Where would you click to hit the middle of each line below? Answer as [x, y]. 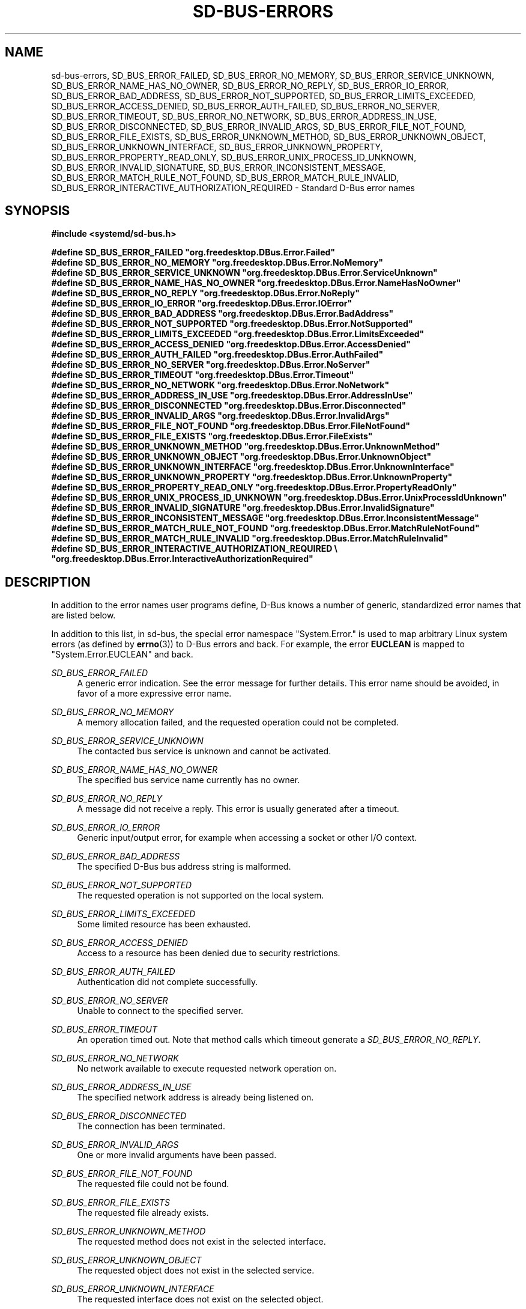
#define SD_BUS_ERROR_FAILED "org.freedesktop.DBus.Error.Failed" [193, 252]
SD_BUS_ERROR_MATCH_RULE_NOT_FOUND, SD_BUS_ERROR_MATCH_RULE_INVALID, [225, 177]
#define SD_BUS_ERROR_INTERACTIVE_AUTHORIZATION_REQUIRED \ [195, 549]
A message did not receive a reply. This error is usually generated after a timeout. [238, 809]
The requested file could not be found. [153, 1184]
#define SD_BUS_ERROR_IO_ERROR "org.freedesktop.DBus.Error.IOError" [202, 304]
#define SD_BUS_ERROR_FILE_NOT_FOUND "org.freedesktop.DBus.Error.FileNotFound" [231, 426]
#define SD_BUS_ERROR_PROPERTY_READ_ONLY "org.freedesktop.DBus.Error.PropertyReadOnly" [254, 487]
